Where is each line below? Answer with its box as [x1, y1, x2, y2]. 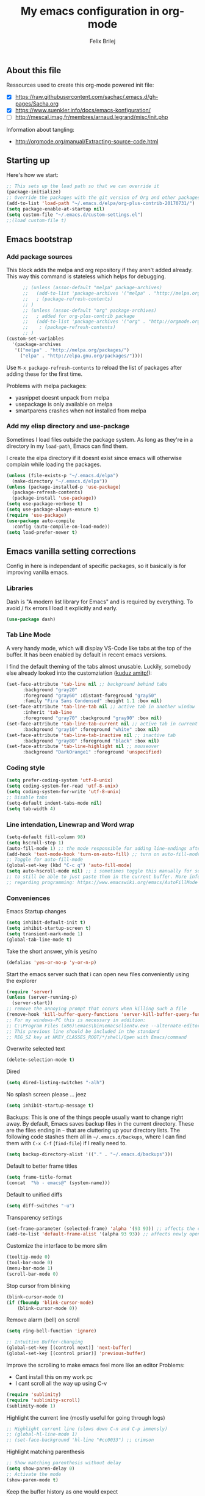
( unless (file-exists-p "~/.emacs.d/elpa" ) [6, 472, 119, 478]
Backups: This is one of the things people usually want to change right [6, 1113, 184, 1121]
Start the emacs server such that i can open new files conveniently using [6, 970, 190, 977]
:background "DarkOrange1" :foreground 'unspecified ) [22, 749, 163, 755]
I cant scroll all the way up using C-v [15, 1379, 107, 1387]
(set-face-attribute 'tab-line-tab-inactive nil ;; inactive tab [6, 732, 176, 738]
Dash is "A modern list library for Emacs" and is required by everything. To [6, 598, 193, 605]
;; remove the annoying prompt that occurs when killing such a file [6, 1005, 187, 1012]
